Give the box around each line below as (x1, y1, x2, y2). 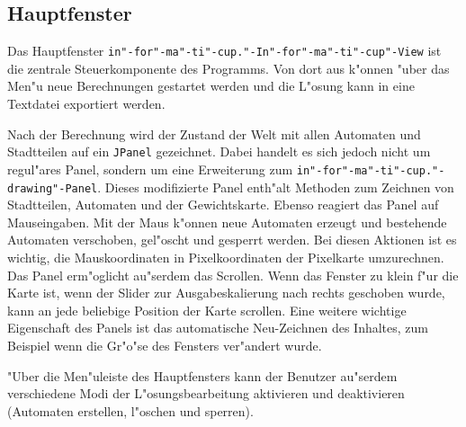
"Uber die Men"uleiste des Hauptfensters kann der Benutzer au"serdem (7, 366, 398, 385)
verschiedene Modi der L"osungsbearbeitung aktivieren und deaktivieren (7, 384, 405, 403)
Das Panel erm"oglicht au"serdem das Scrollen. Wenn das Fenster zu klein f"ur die (7, 265, 459, 284)
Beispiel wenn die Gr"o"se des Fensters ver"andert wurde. (7, 335, 322, 354)
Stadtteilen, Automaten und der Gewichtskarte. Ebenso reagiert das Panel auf (7, 195, 439, 214)
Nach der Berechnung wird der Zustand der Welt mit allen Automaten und (7, 124, 421, 143)
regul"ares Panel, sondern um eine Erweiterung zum (7, 159, 293, 178)
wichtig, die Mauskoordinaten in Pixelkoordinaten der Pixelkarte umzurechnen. (7, 247, 444, 266)
